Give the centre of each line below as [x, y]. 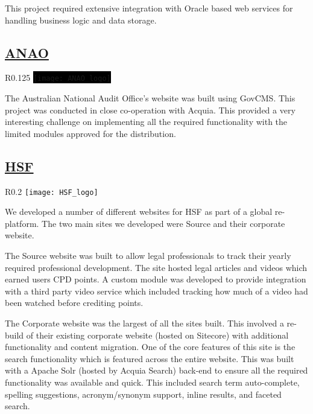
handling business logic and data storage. [81, 20]
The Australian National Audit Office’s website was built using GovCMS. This [150, 98]
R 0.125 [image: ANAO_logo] [58, 78]
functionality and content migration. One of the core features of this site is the [150, 347]
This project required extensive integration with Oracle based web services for [149, 8]
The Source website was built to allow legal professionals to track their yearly [148, 256]
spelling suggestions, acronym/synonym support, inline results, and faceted [143, 394]
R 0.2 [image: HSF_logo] [52, 191]
